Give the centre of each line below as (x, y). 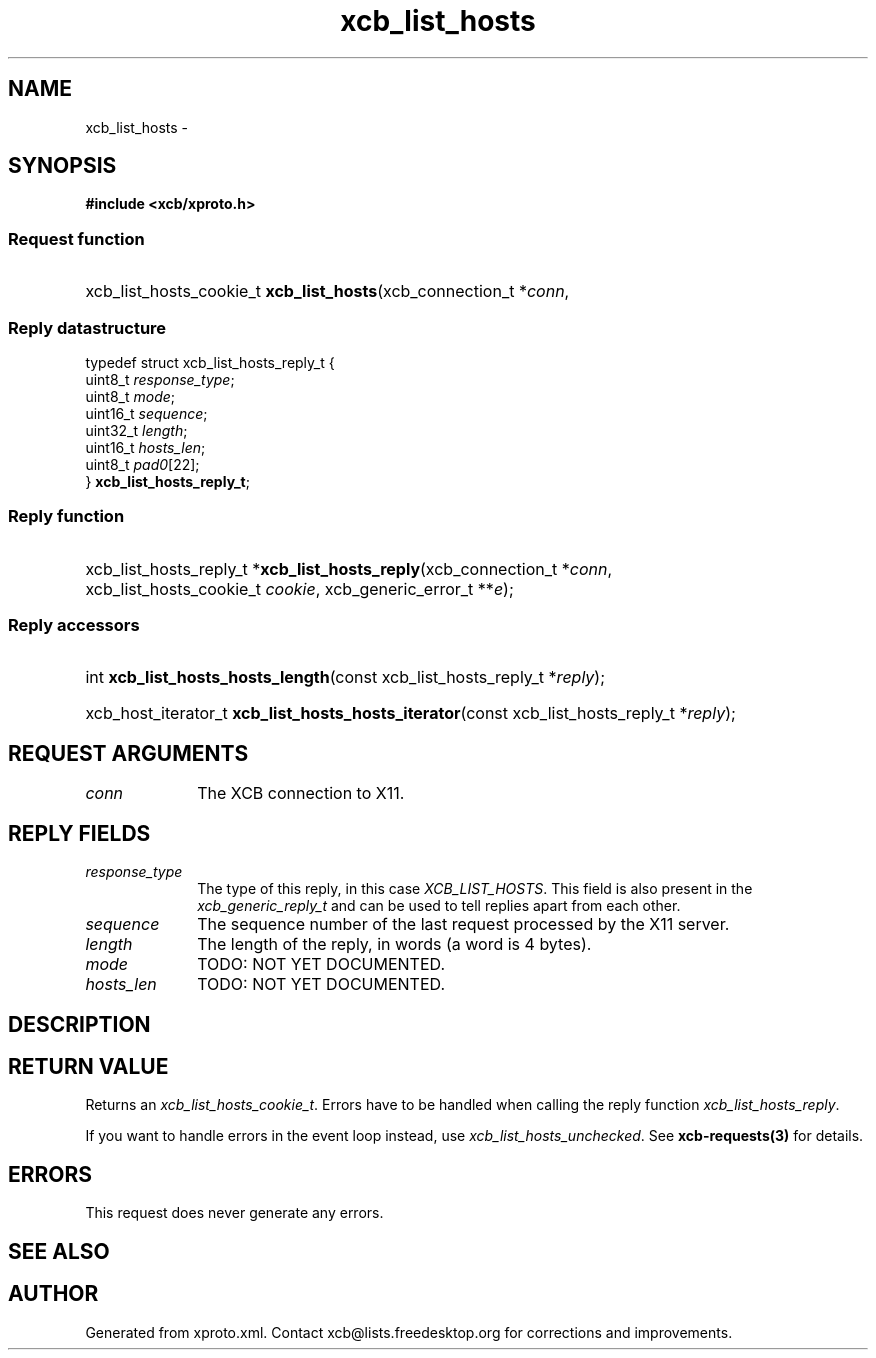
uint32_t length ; (136, 430)
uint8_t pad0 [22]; (142, 464)
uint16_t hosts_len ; (145, 447)
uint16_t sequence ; (146, 413)
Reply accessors (74, 625)
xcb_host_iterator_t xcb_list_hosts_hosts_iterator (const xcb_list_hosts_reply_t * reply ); (410, 713)
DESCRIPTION (79, 1024)
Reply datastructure (87, 327)
